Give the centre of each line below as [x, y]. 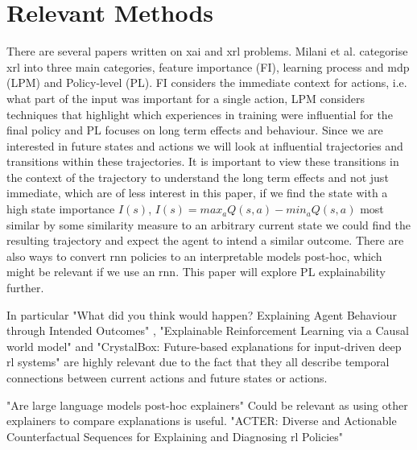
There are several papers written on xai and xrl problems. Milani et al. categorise [207, 51]
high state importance [61, 209]
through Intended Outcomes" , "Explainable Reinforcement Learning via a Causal [208, 330]
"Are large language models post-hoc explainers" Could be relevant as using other [207, 405]
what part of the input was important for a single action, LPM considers [186, 98]
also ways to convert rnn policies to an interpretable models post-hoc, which [194, 256]
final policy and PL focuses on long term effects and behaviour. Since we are [195, 130]
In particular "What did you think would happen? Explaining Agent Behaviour [202, 314]
